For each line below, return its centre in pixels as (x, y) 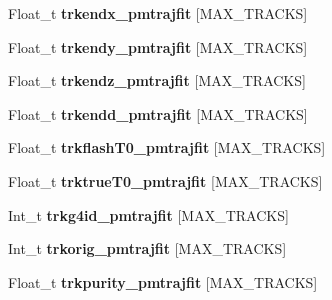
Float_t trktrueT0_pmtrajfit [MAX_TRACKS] (165, 180)
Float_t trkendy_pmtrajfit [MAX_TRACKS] (158, 46)
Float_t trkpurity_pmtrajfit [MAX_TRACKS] (163, 281)
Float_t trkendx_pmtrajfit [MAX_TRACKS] (158, 13)
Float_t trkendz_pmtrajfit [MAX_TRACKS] (157, 80)
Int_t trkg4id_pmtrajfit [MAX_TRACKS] (148, 214)
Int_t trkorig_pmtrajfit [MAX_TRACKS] (147, 248)
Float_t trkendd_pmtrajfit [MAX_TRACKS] (158, 113)
